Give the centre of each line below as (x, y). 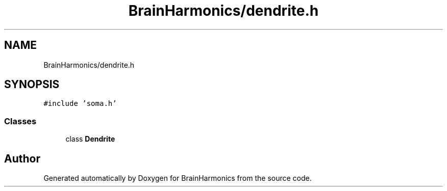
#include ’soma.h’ (80, 104)
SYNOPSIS (32, 85)
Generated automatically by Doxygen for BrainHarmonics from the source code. (178, 178)
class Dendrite (90, 139)
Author (22, 158)
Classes (20, 121)
